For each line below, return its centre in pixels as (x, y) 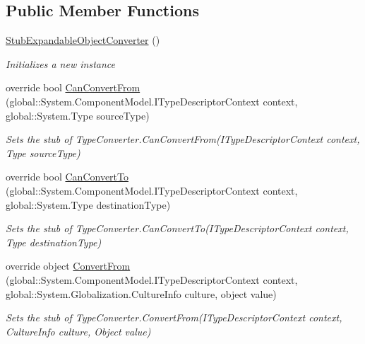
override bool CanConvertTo (67, 177)
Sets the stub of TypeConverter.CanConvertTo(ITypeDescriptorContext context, (177, 228)
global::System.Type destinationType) (88, 204)
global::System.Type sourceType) (78, 115)
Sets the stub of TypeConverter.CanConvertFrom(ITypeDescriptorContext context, (183, 139)
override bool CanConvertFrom (73, 87)
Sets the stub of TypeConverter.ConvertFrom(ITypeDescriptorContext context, (174, 317)
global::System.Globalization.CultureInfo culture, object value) (141, 293)
